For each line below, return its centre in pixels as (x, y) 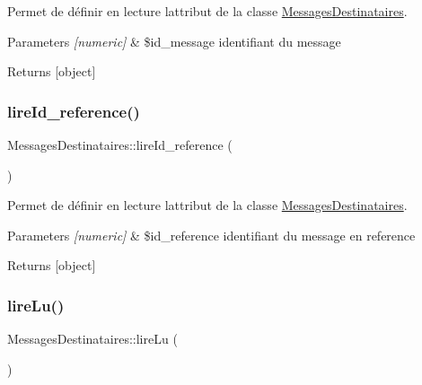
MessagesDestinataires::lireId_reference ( (120, 144)
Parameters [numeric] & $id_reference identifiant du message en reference (211, 235)
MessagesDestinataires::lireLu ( (92, 339)
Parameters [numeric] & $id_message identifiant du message (174, 41)
